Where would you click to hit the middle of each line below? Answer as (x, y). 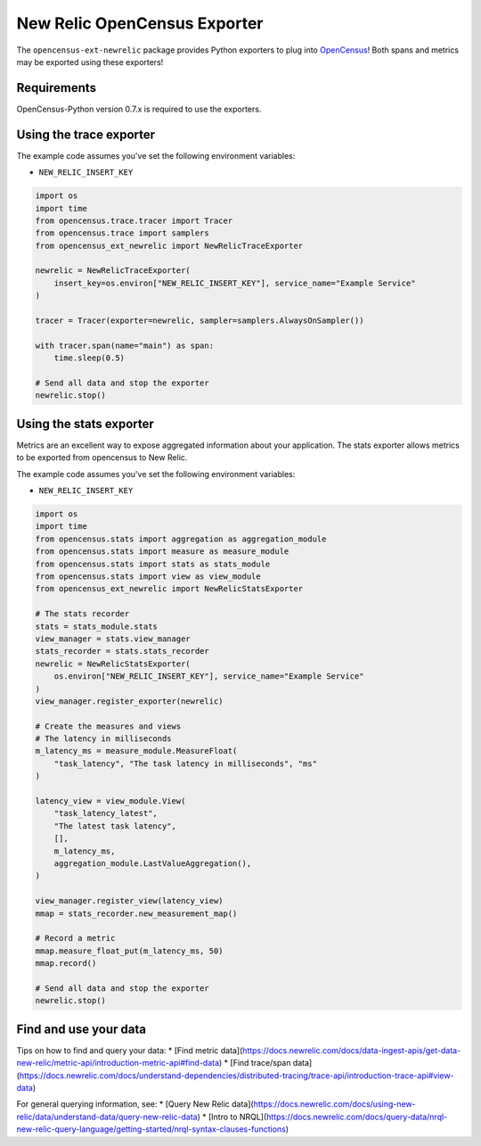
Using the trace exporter (86, 134)
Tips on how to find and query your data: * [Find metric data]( (130, 1050)
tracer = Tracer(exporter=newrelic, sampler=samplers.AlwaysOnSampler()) (200, 321)
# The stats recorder (82, 614)
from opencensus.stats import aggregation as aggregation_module (181, 539)
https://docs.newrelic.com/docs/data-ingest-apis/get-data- (351, 1050)
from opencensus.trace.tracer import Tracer (134, 220)
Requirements (57, 88)
